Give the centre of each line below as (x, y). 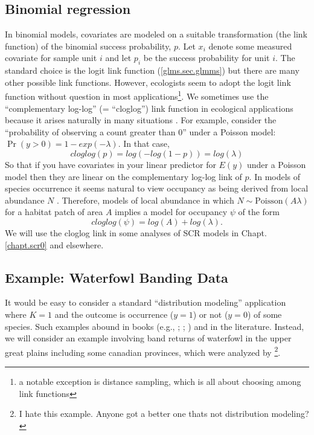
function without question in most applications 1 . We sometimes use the (137, 95)
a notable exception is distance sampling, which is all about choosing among (160, 381)
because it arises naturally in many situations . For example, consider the (141, 120)
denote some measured (250, 46)
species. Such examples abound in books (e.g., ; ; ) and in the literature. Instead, (155, 326)
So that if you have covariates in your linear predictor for (111, 164)
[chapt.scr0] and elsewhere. (54, 244)
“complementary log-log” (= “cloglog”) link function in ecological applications (149, 108)
